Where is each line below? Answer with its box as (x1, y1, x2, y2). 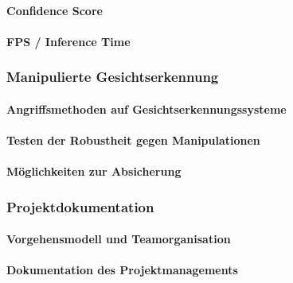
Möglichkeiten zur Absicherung (6, 163, 182, 180)
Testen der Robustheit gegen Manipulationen (6, 132, 260, 148)
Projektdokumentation (6, 196, 154, 216)
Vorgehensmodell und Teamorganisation (6, 231, 231, 247)
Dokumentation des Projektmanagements (6, 262, 238, 278)
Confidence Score (6, 2, 103, 18)
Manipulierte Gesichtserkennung (6, 67, 219, 87)
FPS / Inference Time (6, 33, 131, 49)
